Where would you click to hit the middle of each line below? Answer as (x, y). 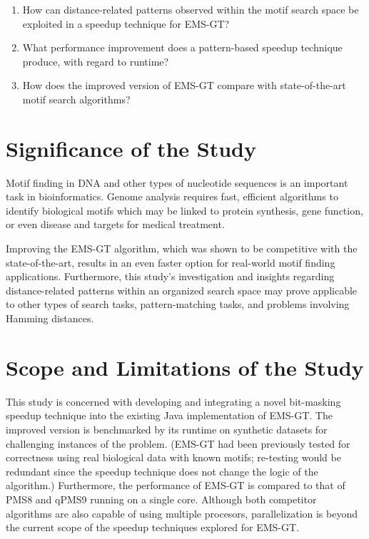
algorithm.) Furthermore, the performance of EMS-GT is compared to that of (176, 485)
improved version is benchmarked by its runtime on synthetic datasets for (167, 429)
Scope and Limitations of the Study (185, 367)
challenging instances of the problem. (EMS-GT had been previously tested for (178, 443)
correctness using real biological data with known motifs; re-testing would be (173, 457)
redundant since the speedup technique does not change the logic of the (162, 471)
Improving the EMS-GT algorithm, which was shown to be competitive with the (182, 248)
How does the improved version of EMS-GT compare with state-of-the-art (184, 85)
